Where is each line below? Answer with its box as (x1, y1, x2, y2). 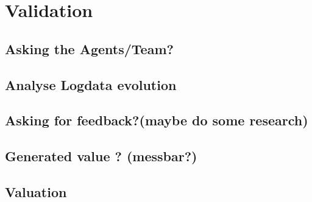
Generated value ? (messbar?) (5, 147, 197, 165)
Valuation (5, 182, 67, 201)
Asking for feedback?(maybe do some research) (5, 111, 308, 130)
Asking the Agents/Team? (5, 39, 174, 58)
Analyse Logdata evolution (5, 75, 177, 94)
